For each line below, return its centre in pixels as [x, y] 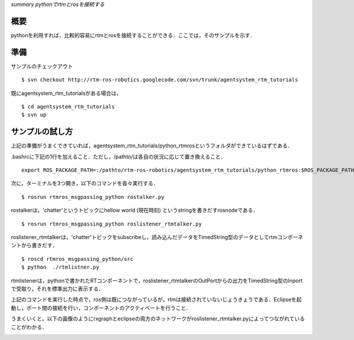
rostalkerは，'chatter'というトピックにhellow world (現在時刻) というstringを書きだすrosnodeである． [135, 210]
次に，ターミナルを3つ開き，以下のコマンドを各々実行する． [85, 184]
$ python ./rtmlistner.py [60, 267]
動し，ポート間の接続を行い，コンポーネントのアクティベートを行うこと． [101, 308]
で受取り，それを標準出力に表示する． [58, 289]
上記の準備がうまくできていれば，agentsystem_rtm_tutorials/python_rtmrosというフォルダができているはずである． [152, 146]
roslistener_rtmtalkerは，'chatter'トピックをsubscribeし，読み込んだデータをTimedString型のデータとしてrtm [144, 237]
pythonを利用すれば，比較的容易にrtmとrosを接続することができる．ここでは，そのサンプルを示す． [133, 35]
